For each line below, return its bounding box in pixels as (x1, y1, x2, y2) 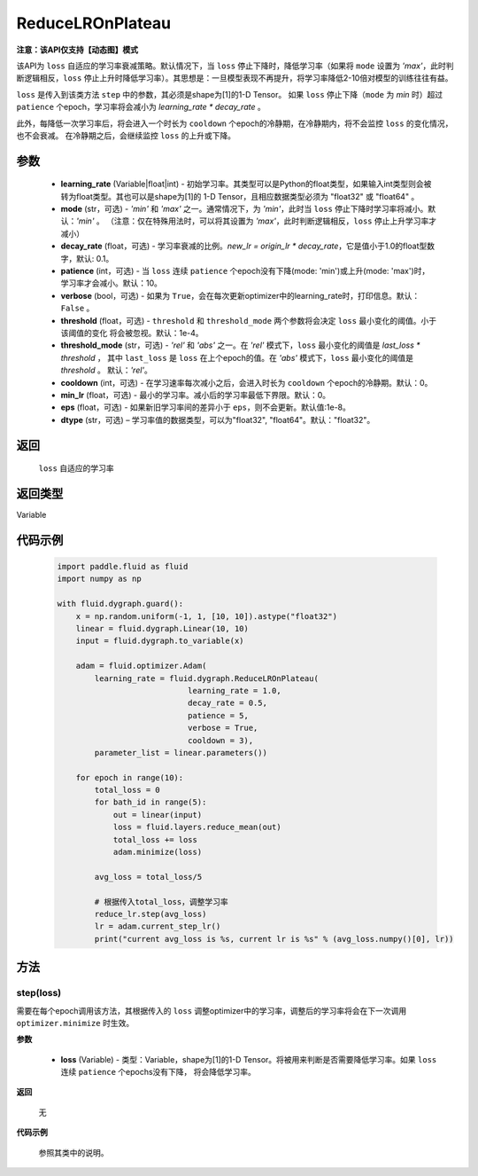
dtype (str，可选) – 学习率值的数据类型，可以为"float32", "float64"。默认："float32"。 (60, 414, 375, 425)
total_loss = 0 (94, 785, 161, 796)
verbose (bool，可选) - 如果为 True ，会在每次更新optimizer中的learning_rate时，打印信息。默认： (60, 290, 420, 301)
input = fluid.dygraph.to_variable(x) (75, 636, 244, 647)
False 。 (60, 302, 95, 314)
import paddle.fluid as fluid (57, 561, 189, 572)
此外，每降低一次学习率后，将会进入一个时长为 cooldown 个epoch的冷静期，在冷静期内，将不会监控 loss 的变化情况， (16, 118, 453, 129)
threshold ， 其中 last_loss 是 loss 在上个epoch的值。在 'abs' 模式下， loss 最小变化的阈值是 (60, 352, 414, 363)
